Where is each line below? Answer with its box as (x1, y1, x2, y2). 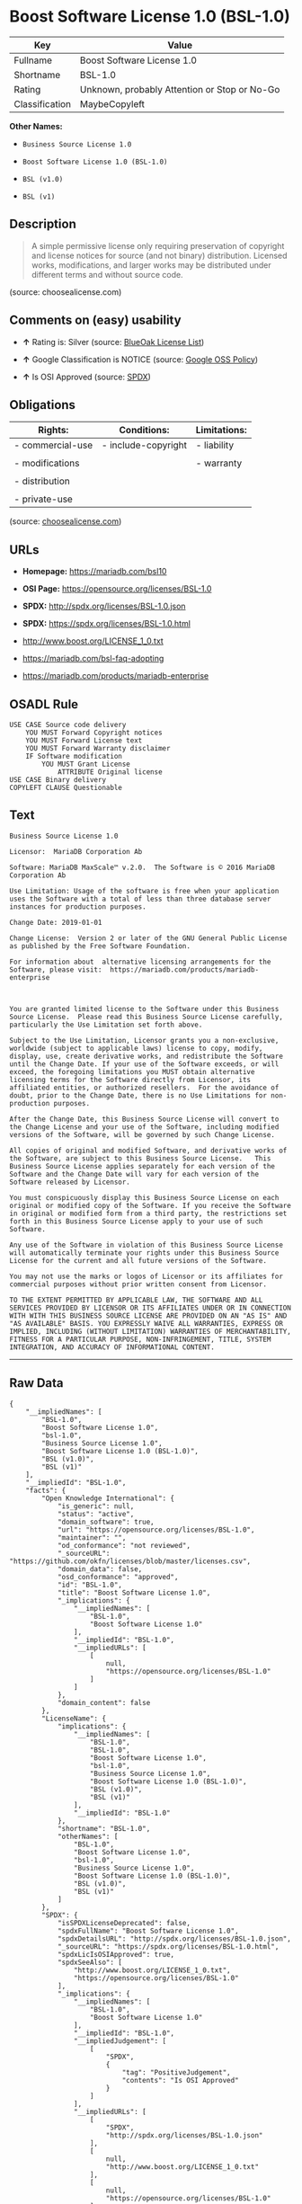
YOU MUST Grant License (41, 760, 130, 769)
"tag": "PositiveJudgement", (121, 2067, 231, 2077)
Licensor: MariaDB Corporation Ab (9, 847, 143, 856)
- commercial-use (13, 439, 93, 451)
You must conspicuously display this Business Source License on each (9, 1193, 280, 1202)
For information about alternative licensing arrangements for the (9, 957, 271, 966)
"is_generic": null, (57, 1501, 135, 1511)
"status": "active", (57, 1509, 135, 1518)
